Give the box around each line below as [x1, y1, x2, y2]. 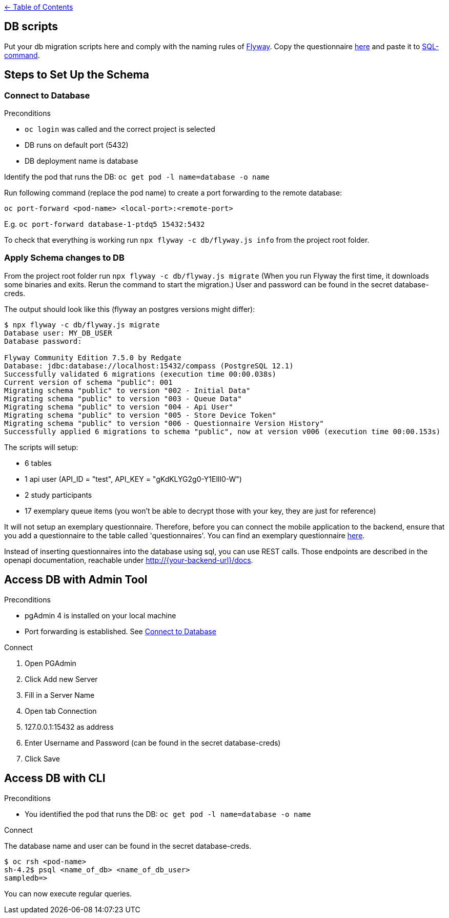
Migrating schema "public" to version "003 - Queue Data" [4, 394, 242, 403]
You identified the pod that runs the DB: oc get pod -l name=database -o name [25, 809, 311, 818]
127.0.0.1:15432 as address [25, 722, 114, 731]
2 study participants [25, 490, 92, 499]
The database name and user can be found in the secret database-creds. [4, 841, 252, 850]
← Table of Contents [4, 3, 73, 11]
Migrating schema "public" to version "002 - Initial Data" [4, 386, 251, 395]
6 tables [25, 458, 52, 467]
